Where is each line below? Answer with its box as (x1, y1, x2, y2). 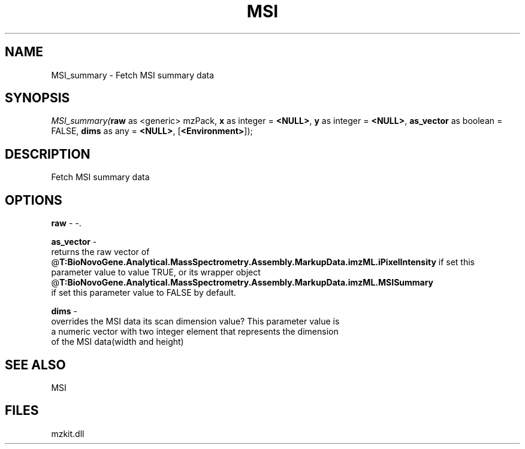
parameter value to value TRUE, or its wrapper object (51, 267, 261, 278)
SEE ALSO (5, 357, 66, 372)
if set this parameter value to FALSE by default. (51, 287, 236, 298)
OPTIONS (5, 192, 62, 208)
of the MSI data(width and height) (51, 336, 184, 347)
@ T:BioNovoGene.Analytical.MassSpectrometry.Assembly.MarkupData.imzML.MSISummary (51, 277, 434, 288)
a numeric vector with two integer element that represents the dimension (51, 326, 339, 337)
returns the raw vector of (51, 247, 150, 257)
